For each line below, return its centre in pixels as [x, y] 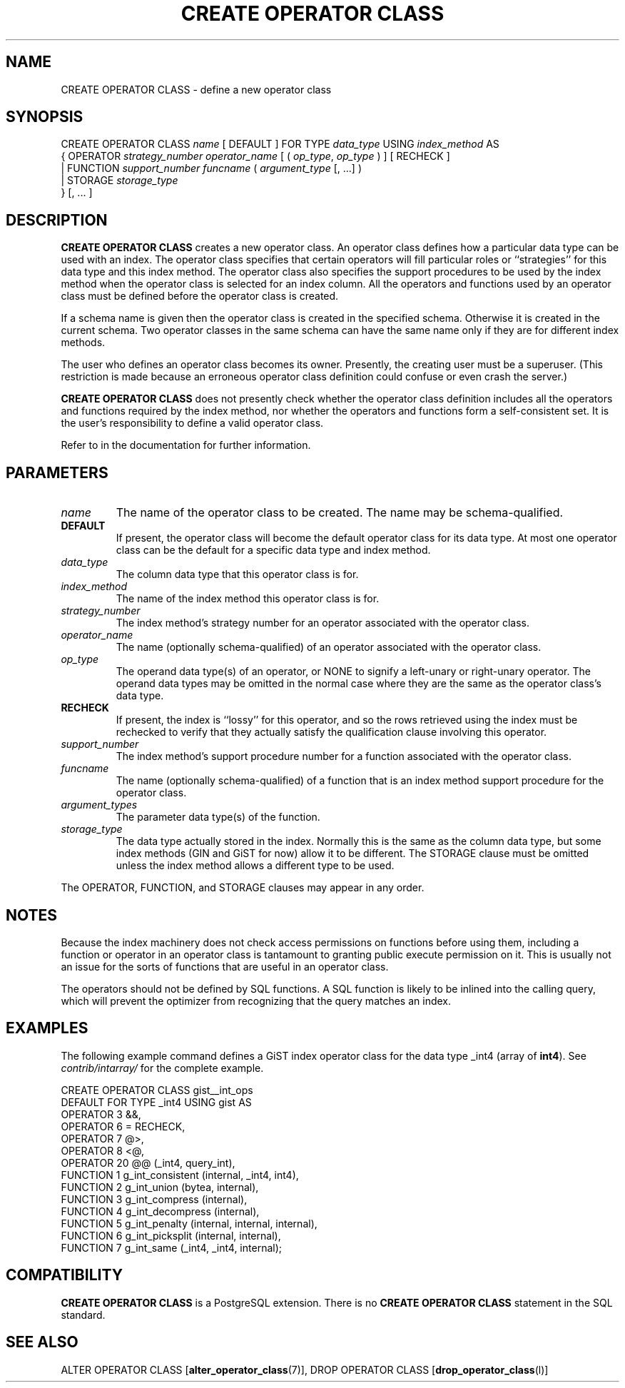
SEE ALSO [42, 1342]
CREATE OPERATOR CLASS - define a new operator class [196, 89]
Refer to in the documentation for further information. [186, 445]
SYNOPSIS [45, 117]
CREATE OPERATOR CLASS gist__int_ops [157, 1090]
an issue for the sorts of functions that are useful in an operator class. [225, 966]
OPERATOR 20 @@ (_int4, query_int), [148, 1162]
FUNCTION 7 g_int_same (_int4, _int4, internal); [171, 1247]
